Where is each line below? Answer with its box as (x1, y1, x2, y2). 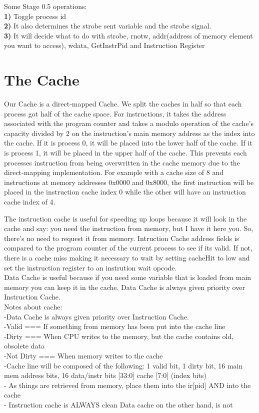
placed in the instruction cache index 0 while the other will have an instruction (4, 186, 246, 197)
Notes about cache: (4, 301, 62, 311)
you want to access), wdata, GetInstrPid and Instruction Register (4, 40, 205, 50)
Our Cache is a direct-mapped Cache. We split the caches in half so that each (4, 98, 242, 109)
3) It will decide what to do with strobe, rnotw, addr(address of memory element (4, 30, 253, 40)
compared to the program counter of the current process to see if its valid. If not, (4, 242, 252, 253)
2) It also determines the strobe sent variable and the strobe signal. (4, 20, 211, 31)
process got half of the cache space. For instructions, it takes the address (4, 108, 226, 118)
